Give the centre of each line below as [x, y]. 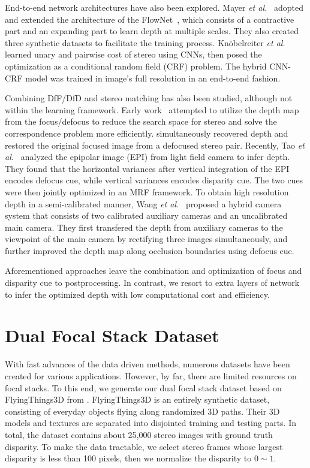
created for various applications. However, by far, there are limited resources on [151, 375]
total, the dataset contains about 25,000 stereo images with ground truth [139, 434]
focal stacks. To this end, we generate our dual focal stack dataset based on [143, 387]
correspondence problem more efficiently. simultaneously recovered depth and [147, 133]
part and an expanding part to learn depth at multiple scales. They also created [152, 31]
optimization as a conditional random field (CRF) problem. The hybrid [136, 66]
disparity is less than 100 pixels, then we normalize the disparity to [128, 458]
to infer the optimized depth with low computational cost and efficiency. [137, 294]
